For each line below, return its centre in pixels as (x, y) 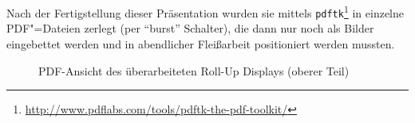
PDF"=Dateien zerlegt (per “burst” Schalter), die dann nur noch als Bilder (190, 28)
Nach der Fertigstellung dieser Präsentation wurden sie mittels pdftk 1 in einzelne (205, 12)
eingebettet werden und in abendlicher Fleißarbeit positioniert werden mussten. (201, 43)
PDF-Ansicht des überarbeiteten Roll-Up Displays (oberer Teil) (194, 70)
